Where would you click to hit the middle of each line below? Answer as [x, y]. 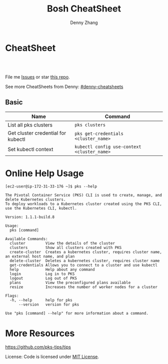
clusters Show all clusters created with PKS [66, 248]
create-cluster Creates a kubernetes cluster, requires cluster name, [86, 252]
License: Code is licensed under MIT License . [52, 357]
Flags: [12, 296]
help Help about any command [52, 270]
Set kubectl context [30, 149]
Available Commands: [27, 239]
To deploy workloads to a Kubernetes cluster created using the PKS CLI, [84, 204]
